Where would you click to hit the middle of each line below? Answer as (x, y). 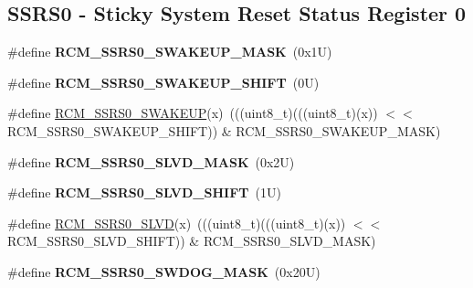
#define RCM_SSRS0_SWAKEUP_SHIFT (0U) (163, 82)
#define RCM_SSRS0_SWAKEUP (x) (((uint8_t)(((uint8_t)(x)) (193, 113)
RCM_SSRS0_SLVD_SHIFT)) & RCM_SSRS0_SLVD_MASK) (192, 241)
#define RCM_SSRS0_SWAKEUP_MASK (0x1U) (170, 52)
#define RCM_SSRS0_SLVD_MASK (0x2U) (151, 161)
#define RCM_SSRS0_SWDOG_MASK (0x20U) (164, 271)
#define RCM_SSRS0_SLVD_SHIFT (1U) (144, 192)
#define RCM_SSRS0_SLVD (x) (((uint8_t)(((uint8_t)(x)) (177, 223)
